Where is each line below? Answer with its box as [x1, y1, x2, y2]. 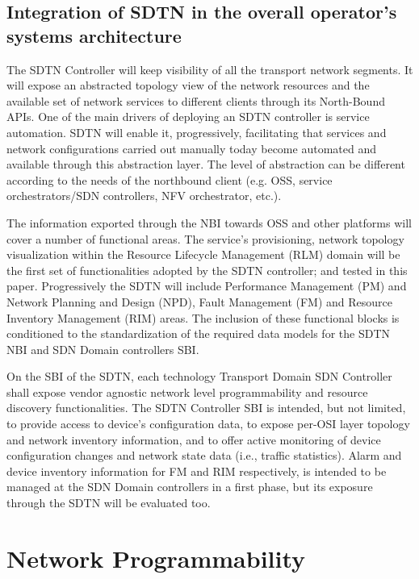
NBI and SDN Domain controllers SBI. [6, 340, 199, 357]
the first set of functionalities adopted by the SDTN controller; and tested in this [6, 261, 408, 278]
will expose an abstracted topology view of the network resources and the [6, 77, 370, 94]
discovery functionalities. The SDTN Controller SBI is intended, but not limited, [6, 399, 406, 416]
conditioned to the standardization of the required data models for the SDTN [6, 325, 390, 342]
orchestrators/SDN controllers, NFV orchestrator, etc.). [6, 187, 282, 204]
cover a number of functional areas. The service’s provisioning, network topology [6, 230, 404, 247]
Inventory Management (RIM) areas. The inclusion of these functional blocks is [6, 309, 400, 326]
